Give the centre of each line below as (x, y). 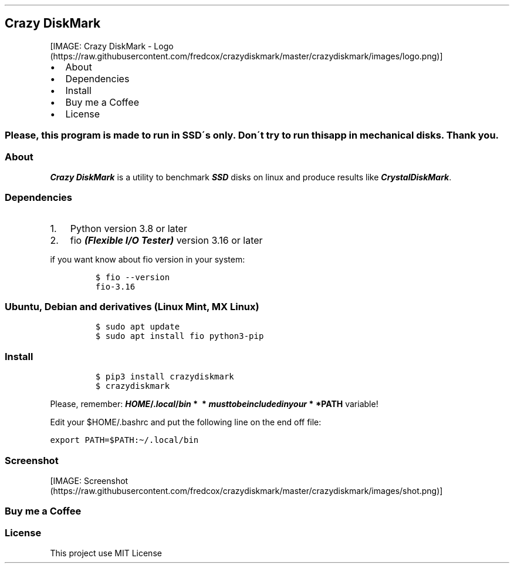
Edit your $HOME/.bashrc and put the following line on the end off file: (186, 422)
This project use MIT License (106, 553)
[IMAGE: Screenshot (89, 480)
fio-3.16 (115, 286)
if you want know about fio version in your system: (148, 259)
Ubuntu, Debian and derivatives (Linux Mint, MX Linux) (132, 307)
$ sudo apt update (138, 327)
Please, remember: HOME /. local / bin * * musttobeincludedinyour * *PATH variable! (214, 404)
